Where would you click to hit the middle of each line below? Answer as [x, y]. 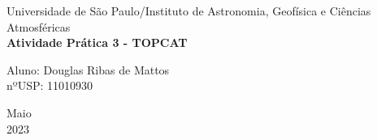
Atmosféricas [39, 26]
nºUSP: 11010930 [50, 85]
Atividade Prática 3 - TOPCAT [97, 42]
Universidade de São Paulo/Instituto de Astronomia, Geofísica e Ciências [189, 11]
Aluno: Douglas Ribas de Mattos [88, 69]
